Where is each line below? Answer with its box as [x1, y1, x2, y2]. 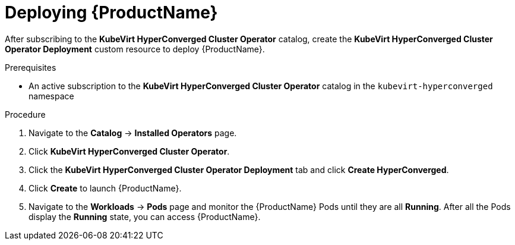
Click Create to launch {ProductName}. [29, 183, 182, 193]
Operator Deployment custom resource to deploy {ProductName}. [5, 43, 265, 54]
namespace [29, 90, 74, 101]
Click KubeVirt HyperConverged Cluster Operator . [29, 146, 230, 156]
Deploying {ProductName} [5, 2, 218, 23]
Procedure [5, 109, 46, 120]
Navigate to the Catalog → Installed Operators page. [29, 127, 237, 138]
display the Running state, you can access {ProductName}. [29, 211, 261, 222]
